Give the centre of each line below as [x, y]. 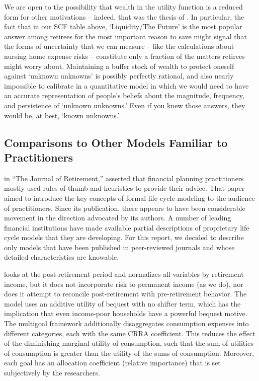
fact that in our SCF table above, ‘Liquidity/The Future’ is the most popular [123, 26]
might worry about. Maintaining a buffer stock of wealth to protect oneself [119, 66]
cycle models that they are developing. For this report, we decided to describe [124, 237]
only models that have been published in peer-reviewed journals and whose [119, 247]
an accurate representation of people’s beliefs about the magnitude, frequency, [124, 95]
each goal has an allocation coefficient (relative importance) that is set [112, 363]
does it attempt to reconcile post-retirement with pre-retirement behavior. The [125, 294]
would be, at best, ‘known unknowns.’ [62, 115]
